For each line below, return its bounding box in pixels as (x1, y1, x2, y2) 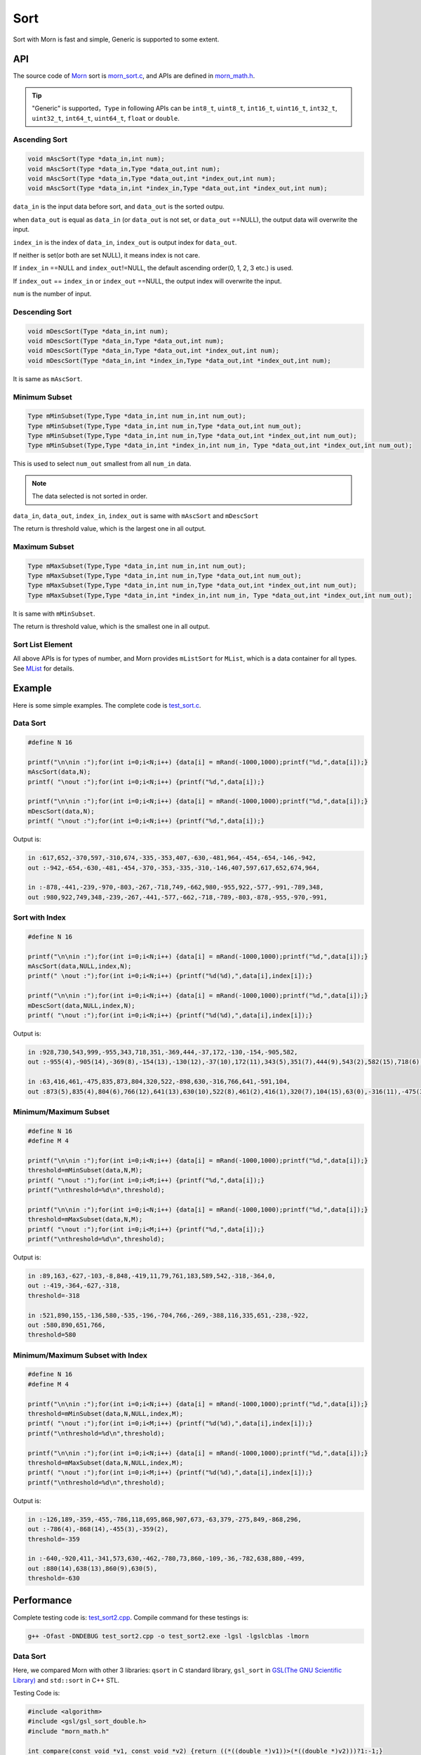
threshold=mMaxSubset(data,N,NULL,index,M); (27, 1459, 184, 1466)
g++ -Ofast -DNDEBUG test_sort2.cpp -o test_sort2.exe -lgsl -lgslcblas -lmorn (27, 1632, 309, 1640)
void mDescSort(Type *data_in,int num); (27, 327, 168, 335)
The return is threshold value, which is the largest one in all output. (13, 524, 206, 533)
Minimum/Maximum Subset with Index (13, 1350, 147, 1360)
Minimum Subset (13, 392, 73, 402)
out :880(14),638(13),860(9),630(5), (27, 1564, 158, 1572)
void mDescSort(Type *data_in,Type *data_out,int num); (27, 337, 225, 345)
